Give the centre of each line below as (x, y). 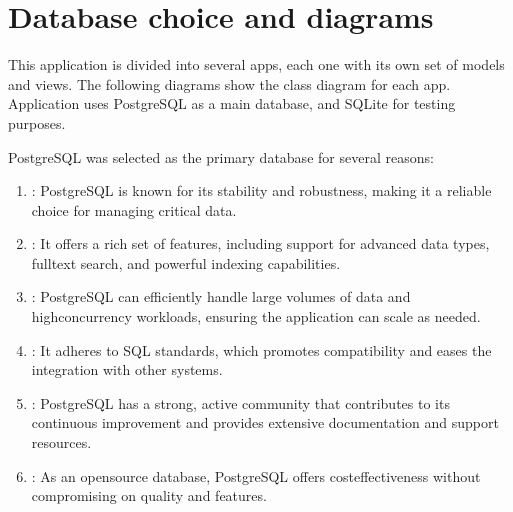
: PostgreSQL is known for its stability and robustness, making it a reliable (261, 190)
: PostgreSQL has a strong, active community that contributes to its (240, 402)
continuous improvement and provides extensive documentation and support (265, 422)
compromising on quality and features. (149, 495)
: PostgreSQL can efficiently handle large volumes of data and (221, 296)
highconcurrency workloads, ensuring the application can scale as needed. (256, 316)
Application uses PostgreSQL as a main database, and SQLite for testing (232, 103)
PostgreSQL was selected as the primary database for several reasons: (221, 156)
